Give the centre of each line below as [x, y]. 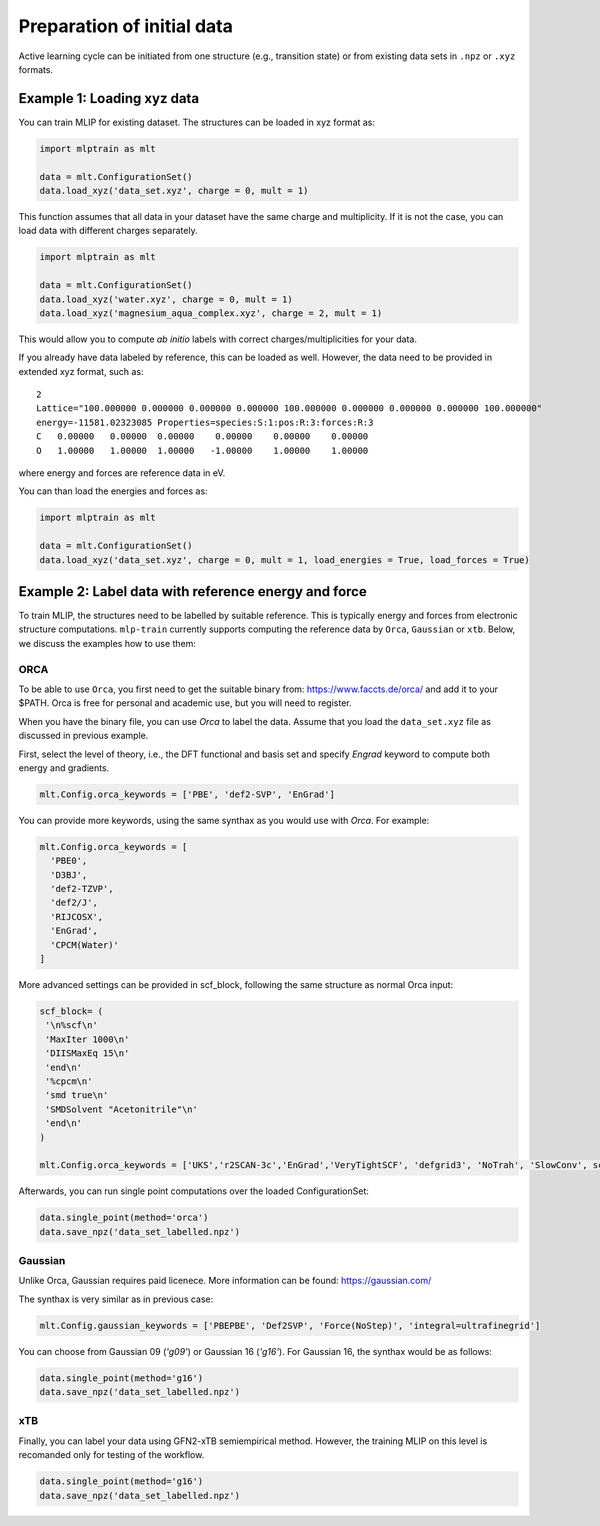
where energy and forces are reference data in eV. [122, 473]
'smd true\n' [77, 1095]
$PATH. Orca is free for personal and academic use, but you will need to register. [185, 703]
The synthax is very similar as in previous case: [116, 1299]
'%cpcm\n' [69, 1081]
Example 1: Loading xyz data [109, 98]
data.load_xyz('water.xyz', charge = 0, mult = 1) [166, 299]
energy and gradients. [64, 767]
